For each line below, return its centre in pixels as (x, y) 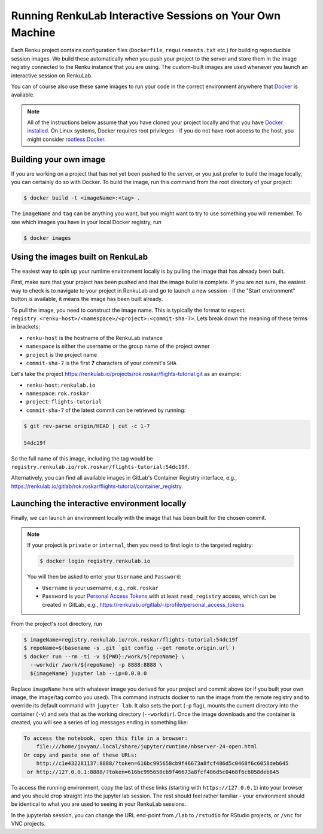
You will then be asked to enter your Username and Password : (104, 577)
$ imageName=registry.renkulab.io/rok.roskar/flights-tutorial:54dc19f (131, 639)
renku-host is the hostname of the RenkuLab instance (95, 338)
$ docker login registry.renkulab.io (95, 561)
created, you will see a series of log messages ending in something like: (100, 722)
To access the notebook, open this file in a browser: (106, 738)
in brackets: (25, 327)
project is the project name (62, 354)
